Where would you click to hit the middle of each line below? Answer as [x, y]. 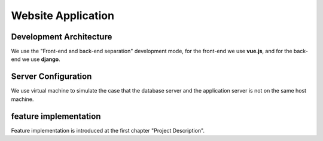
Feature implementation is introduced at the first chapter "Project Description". [108, 130]
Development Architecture [62, 37]
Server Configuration [51, 77]
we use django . [41, 59]
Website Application [63, 16]
